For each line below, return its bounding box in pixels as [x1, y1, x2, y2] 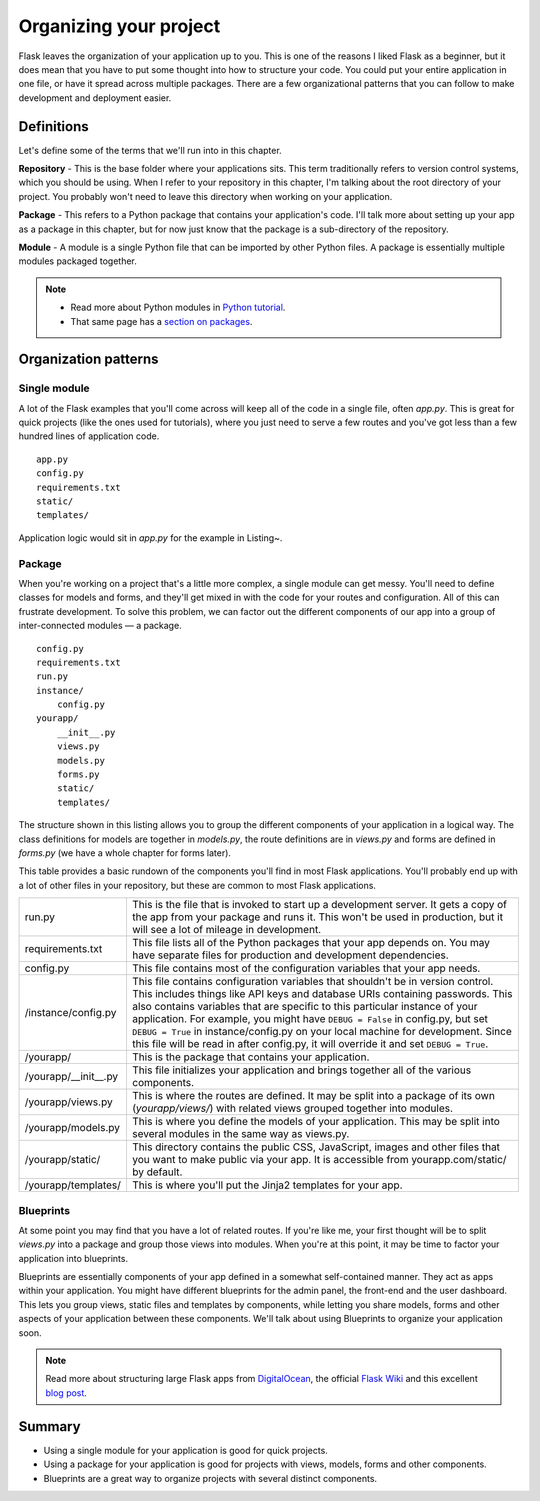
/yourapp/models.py [24, 1121, 120, 1135]
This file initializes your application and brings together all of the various [131, 1063, 472, 1077]
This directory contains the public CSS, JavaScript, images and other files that [131, 1140, 500, 1154]
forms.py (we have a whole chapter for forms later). [18, 846, 232, 859]
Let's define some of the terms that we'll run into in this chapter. [18, 144, 282, 156]
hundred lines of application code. [18, 430, 160, 442]
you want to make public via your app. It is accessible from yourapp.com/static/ [131, 1153, 507, 1167]
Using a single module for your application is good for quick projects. [43, 1444, 329, 1456]
